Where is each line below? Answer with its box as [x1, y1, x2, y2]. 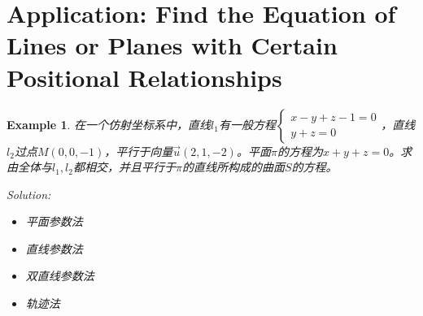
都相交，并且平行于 [72, 158, 176, 175]
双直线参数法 [25, 267, 94, 284]
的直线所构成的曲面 [181, 158, 285, 175]
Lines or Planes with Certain [7, 28, 338, 62]
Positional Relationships [7, 60, 282, 93]
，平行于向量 [104, 142, 173, 159]
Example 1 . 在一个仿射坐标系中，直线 [7, 115, 211, 132]
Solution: [7, 185, 51, 202]
